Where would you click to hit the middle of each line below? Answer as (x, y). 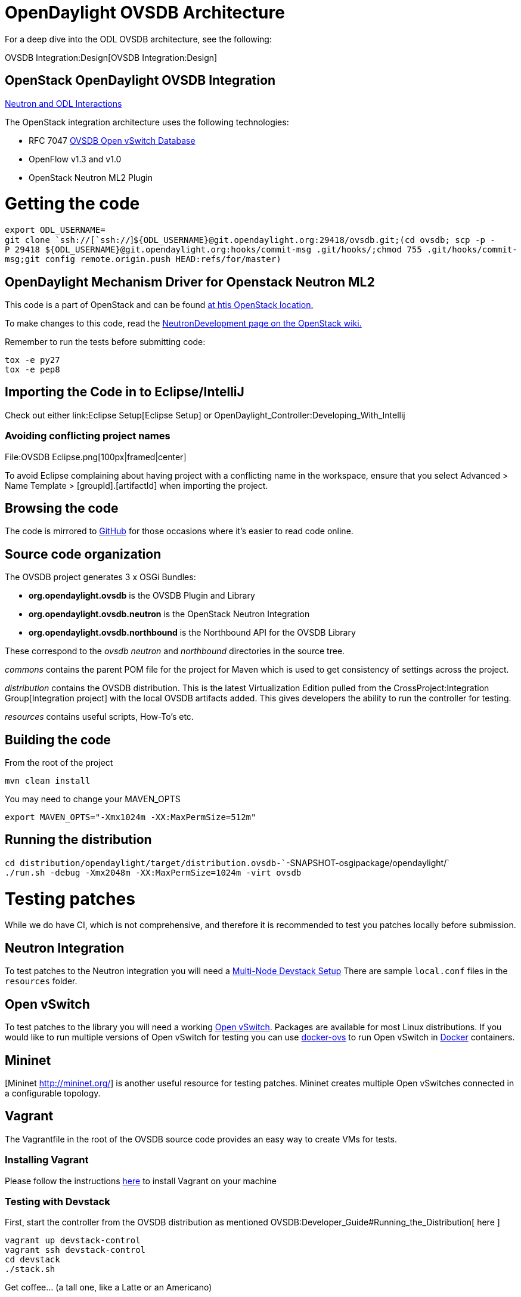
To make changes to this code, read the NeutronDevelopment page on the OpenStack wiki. (183, 323)
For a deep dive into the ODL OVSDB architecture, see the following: (138, 39)
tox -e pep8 (32, 369)
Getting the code (72, 204)
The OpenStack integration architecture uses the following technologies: (147, 122)
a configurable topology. (53, 1093)
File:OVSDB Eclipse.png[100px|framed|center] (96, 457)
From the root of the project (59, 763)
